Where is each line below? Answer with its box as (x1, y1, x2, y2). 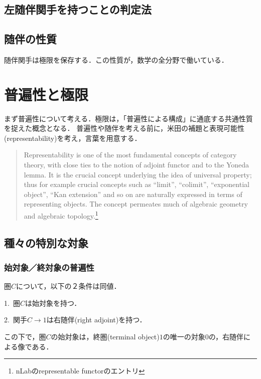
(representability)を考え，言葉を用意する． (4, 132, 142, 143)
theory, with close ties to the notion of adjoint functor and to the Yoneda (24, 159, 249, 170)
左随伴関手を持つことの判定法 (4, 2, 152, 17)
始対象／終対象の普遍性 (4, 261, 94, 273)
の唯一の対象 (163, 331, 205, 342)
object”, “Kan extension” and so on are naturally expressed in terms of (24, 188, 242, 199)
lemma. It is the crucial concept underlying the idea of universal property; (24, 169, 252, 179)
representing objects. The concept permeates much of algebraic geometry (24, 199, 248, 209)
